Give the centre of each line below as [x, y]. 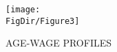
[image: [23, 10]
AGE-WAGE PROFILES [59, 43]
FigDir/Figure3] [43, 21]
